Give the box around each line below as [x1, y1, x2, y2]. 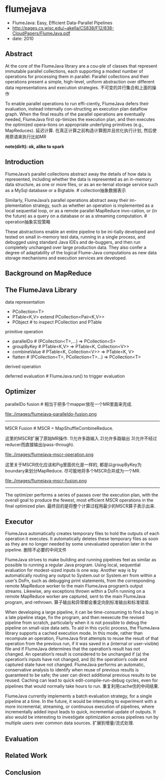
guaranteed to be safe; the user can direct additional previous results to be [5, 672, 156, 678]
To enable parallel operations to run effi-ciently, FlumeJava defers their [5, 100, 149, 107]
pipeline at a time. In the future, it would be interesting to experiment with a [5, 699, 157, 704]
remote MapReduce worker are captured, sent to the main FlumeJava [5, 593, 146, 599]
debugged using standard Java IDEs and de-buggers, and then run [5, 239, 141, 245]
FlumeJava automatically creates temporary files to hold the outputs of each [5, 531, 160, 537]
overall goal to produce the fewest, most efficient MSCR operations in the [5, 497, 154, 503]
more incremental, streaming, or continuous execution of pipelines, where [5, 703, 155, 709]
